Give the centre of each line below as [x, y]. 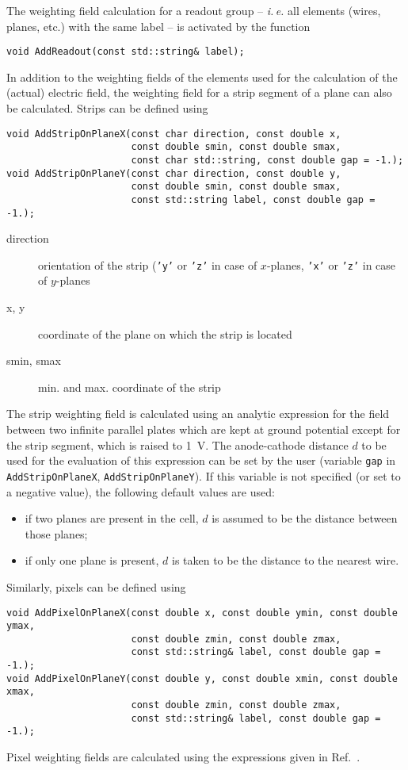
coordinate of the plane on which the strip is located [165, 333]
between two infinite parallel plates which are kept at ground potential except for [204, 429]
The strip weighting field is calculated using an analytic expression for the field [198, 414]
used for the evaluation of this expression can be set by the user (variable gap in [201, 460]
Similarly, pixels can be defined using [96, 586]
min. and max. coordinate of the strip [130, 387]
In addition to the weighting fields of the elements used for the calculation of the [202, 77]
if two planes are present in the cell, [112, 518]
